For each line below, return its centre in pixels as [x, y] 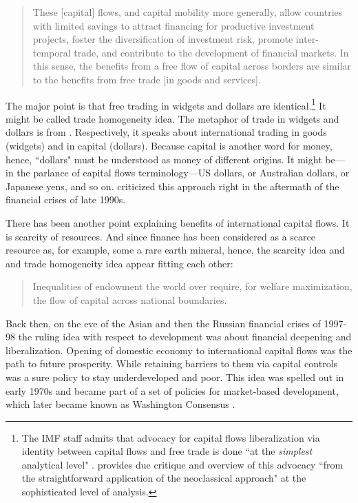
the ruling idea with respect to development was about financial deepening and [185, 337]
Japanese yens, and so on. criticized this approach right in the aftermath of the [172, 186]
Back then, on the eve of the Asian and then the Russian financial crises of [163, 323]
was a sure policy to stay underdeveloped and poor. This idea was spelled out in [175, 377]
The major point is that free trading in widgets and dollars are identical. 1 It [166, 104]
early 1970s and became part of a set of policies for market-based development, [172, 390]
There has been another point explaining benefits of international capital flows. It [178, 222]
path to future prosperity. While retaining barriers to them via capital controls [172, 363]
